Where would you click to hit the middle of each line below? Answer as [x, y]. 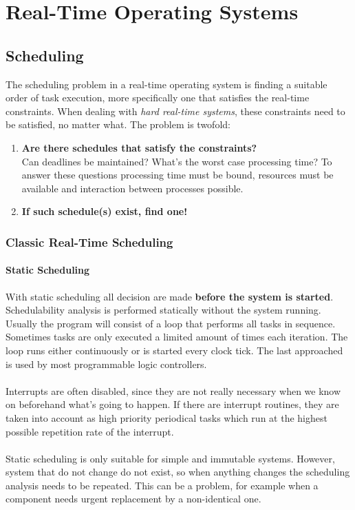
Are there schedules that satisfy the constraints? [139, 147]
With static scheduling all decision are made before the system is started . [170, 296]
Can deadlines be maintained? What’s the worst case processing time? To [177, 161]
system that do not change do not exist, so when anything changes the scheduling [178, 472]
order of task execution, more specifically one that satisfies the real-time [158, 98]
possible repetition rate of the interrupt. [90, 431]
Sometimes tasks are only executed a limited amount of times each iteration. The [177, 337]
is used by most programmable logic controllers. [106, 364]
